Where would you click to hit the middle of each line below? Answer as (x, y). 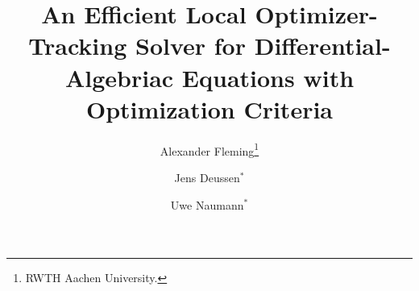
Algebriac (119, 77)
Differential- (322, 46)
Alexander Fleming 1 (209, 149)
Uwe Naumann (207, 204)
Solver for (191, 46)
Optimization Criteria (209, 108)
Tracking (78, 46)
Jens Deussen (207, 177)
